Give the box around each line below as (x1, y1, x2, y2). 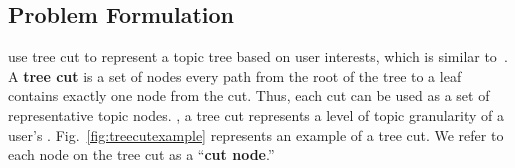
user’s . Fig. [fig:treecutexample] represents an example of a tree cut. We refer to (8, 124, 504, 145)
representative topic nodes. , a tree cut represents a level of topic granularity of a (8, 104, 504, 125)
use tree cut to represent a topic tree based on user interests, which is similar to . (8, 46, 508, 67)
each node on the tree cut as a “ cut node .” (8, 144, 275, 165)
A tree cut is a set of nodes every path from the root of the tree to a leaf (8, 65, 462, 86)
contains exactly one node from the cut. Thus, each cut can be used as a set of (8, 85, 490, 106)
